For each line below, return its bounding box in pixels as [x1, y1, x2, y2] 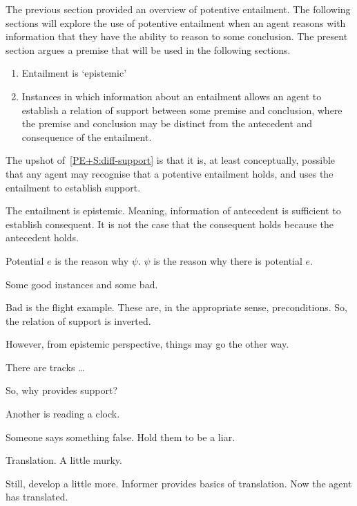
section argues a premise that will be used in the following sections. [6, 42, 291, 57]
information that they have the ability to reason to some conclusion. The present [6, 29, 348, 44]
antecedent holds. [6, 230, 79, 245]
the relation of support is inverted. [6, 313, 151, 328]
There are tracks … [6, 359, 85, 374]
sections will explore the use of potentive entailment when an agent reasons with [6, 15, 346, 30]
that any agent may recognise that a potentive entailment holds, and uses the [6, 166, 334, 180]
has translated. [6, 489, 68, 504]
